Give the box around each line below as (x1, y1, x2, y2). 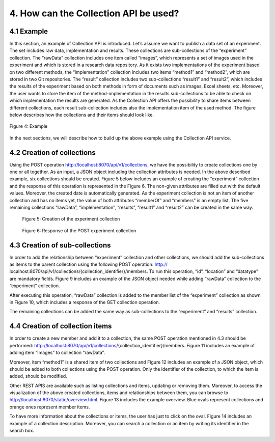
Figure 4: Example (9, 123, 48, 129)
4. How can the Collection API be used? (9, 8, 179, 19)
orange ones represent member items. (9, 404, 90, 410)
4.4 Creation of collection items (9, 322, 112, 330)
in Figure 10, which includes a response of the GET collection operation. (9, 299, 160, 306)
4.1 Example (9, 27, 48, 36)
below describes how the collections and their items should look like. (9, 112, 154, 118)
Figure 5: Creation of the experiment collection (22, 216, 120, 222)
